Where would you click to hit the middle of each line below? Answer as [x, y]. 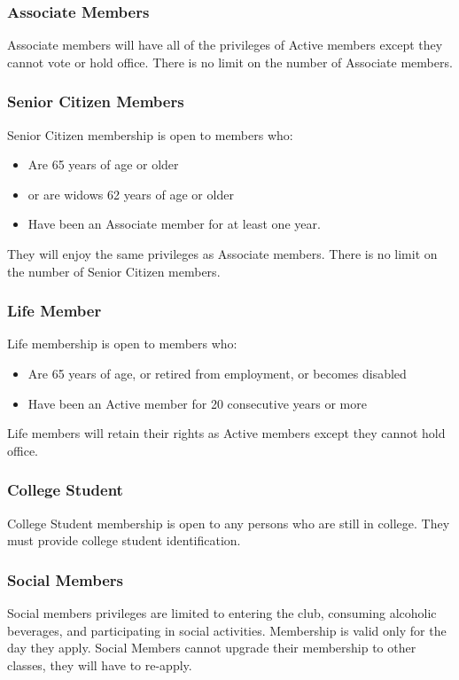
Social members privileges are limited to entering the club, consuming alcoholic [222, 613]
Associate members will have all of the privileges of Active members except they [225, 45]
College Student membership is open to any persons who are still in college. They [229, 523]
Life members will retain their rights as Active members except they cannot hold [226, 433]
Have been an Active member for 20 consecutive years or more [197, 403]
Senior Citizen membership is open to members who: [150, 134]
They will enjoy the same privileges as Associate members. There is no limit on [222, 254]
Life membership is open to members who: [122, 344]
